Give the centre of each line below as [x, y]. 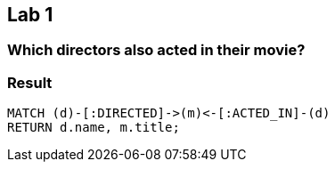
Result [30, 82]
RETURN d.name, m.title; [94, 128]
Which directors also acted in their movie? [156, 50]
